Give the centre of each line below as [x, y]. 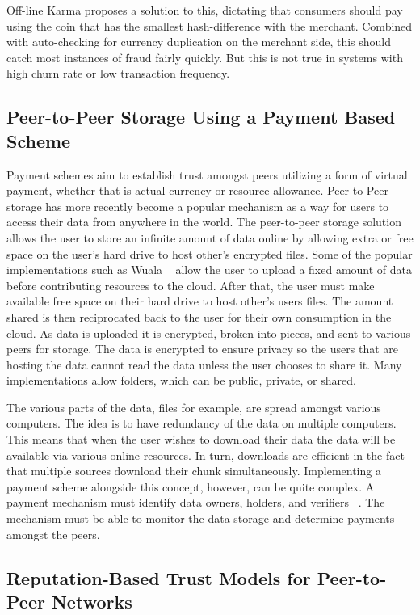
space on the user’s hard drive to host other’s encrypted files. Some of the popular [210, 253]
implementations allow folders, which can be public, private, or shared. [181, 380]
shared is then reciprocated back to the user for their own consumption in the [199, 316]
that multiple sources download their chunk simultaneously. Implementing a [194, 471]
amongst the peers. [53, 534]
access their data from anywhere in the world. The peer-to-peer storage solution [204, 222]
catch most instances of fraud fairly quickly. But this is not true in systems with [205, 57]
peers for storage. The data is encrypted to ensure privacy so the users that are [202, 349]
